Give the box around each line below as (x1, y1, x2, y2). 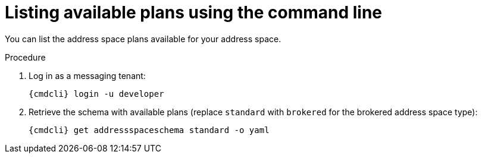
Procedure (5, 52, 46, 62)
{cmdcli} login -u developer (29, 89, 164, 99)
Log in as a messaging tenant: (29, 70, 146, 81)
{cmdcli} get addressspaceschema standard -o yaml (29, 125, 270, 135)
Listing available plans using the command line (5, 2, 382, 23)
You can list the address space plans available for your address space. (5, 33, 281, 44)
